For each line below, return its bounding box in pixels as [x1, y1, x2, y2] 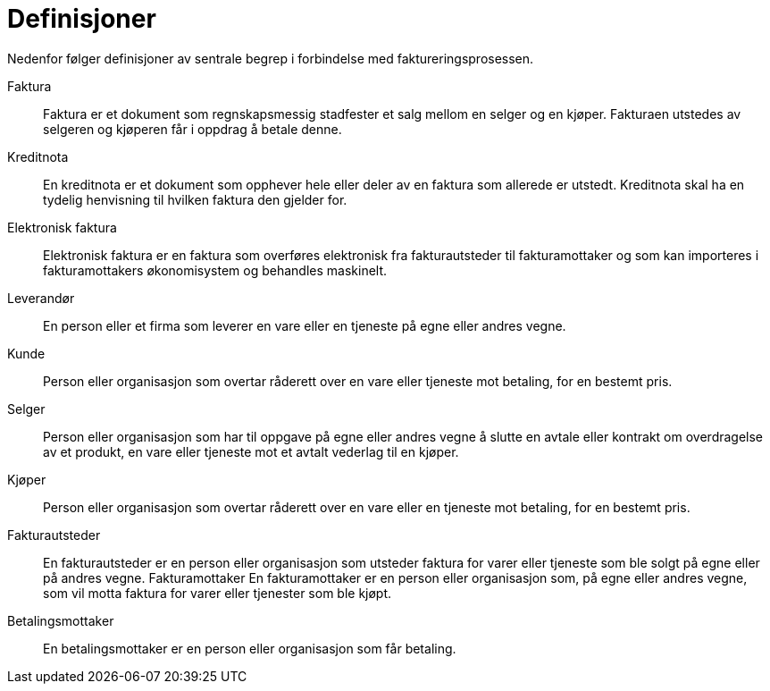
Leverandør [7, 290, 75, 306]
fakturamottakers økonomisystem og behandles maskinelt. [43, 262, 388, 278]
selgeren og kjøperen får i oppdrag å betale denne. [43, 121, 342, 137]
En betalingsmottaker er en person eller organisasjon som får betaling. [43, 640, 456, 656]
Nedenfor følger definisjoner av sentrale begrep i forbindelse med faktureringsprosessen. [7, 50, 534, 66]
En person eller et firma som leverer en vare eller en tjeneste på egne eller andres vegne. [43, 317, 566, 333]
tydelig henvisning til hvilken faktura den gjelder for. [43, 191, 347, 207]
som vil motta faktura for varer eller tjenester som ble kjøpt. [43, 585, 392, 601]
